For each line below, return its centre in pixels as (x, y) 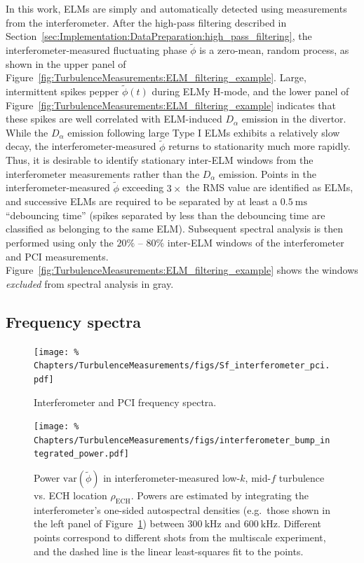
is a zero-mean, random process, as (274, 50)
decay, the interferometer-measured (81, 146)
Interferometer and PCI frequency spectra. (125, 402)
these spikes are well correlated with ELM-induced (114, 119)
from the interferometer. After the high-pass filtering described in (146, 22)
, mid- (258, 478)
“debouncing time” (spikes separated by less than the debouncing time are (166, 215)
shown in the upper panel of (66, 63)
